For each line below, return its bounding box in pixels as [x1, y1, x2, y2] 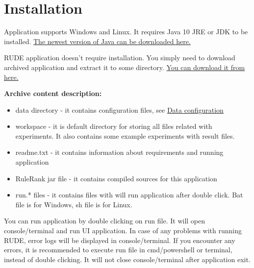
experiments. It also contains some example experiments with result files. [15, 130, 235, 141]
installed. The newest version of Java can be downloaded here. [4, 36, 191, 46]
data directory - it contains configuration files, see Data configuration [15, 104, 224, 115]
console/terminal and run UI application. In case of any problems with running [4, 225, 242, 236]
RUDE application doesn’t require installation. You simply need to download [4, 52, 235, 63]
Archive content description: [4, 88, 102, 98]
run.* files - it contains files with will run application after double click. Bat [15, 190, 243, 200]
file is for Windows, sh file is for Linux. [15, 199, 132, 209]
